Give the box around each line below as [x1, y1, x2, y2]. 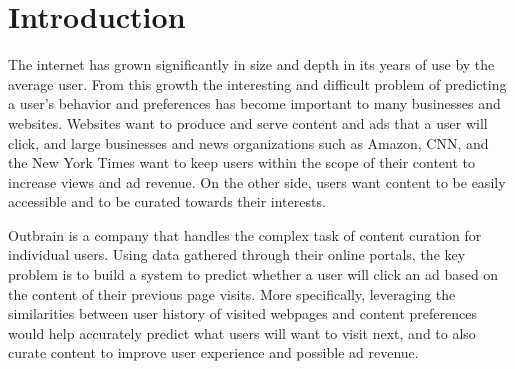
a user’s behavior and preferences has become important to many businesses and [8, 93, 501, 114]
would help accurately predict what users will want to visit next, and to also [8, 322, 476, 343]
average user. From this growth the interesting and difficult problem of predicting [8, 73, 507, 94]
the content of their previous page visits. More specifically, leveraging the [8, 283, 456, 304]
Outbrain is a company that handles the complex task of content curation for [8, 224, 482, 245]
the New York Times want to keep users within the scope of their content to [8, 152, 476, 173]
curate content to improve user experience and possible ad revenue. [8, 342, 419, 363]
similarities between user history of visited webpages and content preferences [8, 303, 477, 324]
